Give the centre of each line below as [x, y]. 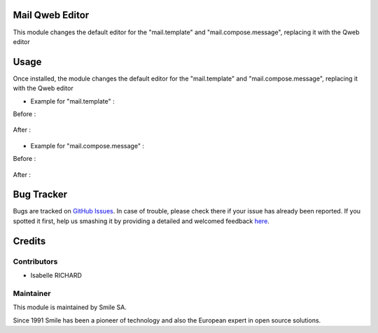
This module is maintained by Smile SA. [70, 307]
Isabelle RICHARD [56, 275]
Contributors [35, 261]
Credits [29, 241]
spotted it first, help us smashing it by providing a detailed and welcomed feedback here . [141, 221]
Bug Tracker [40, 195]
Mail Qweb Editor [51, 15]
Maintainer [32, 293]
